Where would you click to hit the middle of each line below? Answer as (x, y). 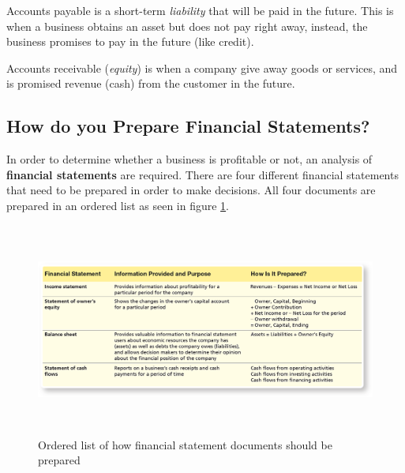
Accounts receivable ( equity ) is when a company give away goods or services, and (202, 68)
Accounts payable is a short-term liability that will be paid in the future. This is (200, 10)
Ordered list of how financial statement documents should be (185, 444)
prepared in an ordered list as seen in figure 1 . (118, 205)
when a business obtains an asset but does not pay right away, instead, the (187, 26)
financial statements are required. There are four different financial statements (202, 174)
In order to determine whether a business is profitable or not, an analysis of (189, 159)
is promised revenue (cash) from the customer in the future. (151, 83)
